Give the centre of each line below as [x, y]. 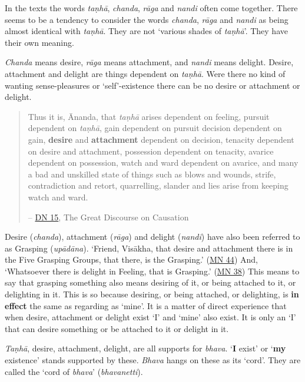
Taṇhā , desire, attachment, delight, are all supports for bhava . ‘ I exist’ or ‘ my [145, 348]
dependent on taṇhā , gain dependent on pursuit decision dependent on [155, 128]
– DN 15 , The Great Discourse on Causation [108, 217]
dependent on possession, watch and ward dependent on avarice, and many [163, 162]
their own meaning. [39, 42]
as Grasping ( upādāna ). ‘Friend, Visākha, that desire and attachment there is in [149, 248]
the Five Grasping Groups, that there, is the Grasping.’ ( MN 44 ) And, [131, 259]
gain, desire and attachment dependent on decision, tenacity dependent [161, 139]
